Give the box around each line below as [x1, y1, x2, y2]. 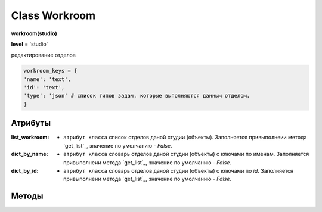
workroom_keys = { [23, 67, 78, 74]
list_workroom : [11, 134, 49, 141]
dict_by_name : [11, 151, 48, 158]
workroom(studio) [11, 30, 57, 37]
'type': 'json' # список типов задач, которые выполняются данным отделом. [23, 92, 250, 99]
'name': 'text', [23, 76, 72, 83]
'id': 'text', [23, 84, 65, 91]
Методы [11, 191, 44, 201]
